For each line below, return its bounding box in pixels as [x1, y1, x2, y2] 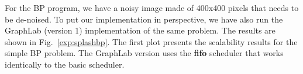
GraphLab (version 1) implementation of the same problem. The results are [5, 24, 276, 36]
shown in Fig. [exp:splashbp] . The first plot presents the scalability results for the [5, 35, 298, 47]
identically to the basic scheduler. [5, 58, 125, 70]
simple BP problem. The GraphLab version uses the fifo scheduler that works [5, 47, 284, 59]
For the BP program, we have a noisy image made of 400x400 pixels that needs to [5, 2, 299, 13]
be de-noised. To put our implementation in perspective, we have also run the [5, 13, 283, 25]
